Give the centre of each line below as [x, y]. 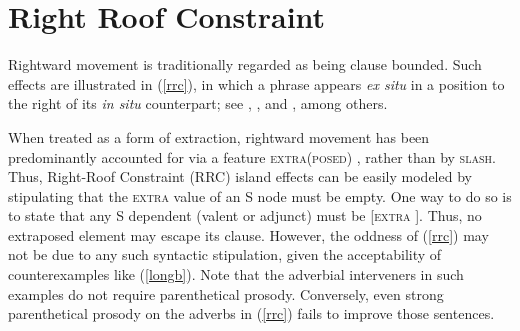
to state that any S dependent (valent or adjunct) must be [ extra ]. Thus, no [245, 215]
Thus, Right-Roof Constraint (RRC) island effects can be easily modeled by [240, 176]
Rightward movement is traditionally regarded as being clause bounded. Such [245, 64]
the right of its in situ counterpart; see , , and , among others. [198, 103]
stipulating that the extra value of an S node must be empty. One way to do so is [260, 195]
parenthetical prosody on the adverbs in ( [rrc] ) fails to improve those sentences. [251, 313]
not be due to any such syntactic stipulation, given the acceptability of [225, 254]
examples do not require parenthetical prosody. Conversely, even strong [226, 293]
